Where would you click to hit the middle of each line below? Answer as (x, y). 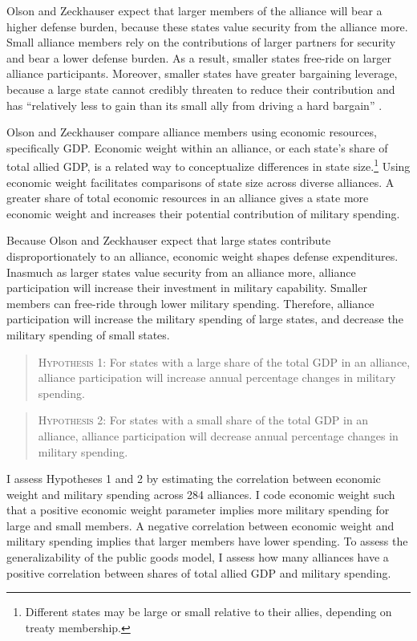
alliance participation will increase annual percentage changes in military (217, 377)
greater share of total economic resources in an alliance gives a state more (188, 198)
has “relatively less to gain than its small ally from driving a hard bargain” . (194, 105)
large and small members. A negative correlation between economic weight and (200, 525)
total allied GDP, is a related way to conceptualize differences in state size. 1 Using (208, 165)
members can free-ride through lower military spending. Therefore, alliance (190, 303)
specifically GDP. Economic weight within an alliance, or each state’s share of (197, 147)
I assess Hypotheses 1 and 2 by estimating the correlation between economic (194, 479)
